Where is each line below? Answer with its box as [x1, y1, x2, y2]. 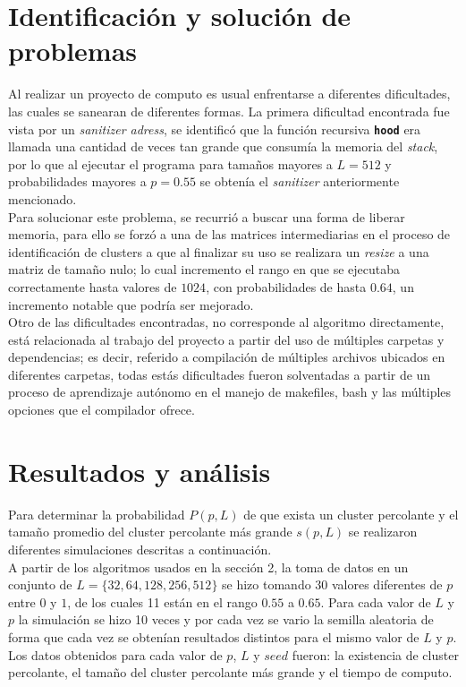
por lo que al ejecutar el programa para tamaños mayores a [8, 154, 333, 173]
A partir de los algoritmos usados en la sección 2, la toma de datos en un [8, 557, 409, 576]
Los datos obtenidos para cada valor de [8, 645, 223, 664]
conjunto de [8, 575, 72, 594]
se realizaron [348, 522, 418, 541]
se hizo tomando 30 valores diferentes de [222, 575, 443, 594]
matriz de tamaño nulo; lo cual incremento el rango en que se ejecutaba [8, 260, 401, 279]
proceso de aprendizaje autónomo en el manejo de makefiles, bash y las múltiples [8, 382, 452, 401]
